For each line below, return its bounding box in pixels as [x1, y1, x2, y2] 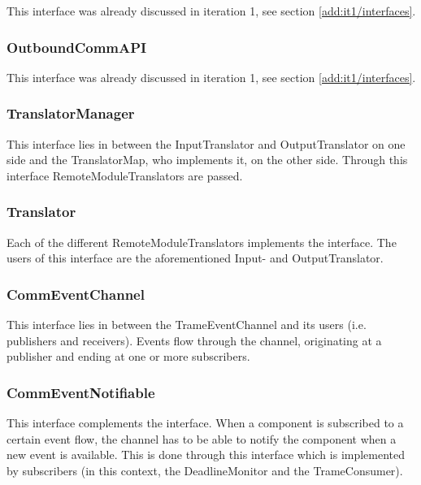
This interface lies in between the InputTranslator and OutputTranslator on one [7, 135, 406, 152]
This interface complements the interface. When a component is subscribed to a [7, 414, 404, 431]
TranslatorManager [7, 103, 135, 123]
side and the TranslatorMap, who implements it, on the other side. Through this [7, 151, 408, 168]
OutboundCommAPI [7, 37, 147, 57]
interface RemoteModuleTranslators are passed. [7, 167, 243, 184]
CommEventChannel [7, 284, 145, 304]
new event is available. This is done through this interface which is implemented [7, 446, 406, 463]
